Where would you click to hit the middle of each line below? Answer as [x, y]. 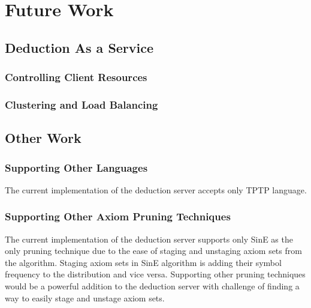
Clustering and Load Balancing [81, 104]
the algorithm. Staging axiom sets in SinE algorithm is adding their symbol [143, 262]
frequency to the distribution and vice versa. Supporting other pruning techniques [155, 274]
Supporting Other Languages [76, 167]
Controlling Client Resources [76, 77]
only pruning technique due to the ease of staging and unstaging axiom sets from [153, 251]
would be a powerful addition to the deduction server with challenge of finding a [152, 286]
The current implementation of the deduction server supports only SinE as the [149, 239]
